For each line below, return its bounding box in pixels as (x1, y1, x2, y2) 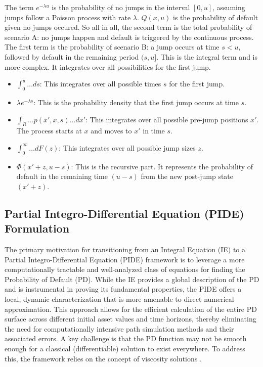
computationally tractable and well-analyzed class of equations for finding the (5, 264, 245, 274)
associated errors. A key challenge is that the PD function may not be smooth (5, 333, 247, 344)
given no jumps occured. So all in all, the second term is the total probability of (5, 22, 252, 32)
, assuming (212, 2, 245, 12)
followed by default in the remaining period (5, 51, 139, 62)
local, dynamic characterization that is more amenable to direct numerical (5, 294, 234, 304)
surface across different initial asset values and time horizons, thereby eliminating (5, 313, 256, 324)
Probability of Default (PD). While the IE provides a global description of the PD (5, 273, 259, 284)
